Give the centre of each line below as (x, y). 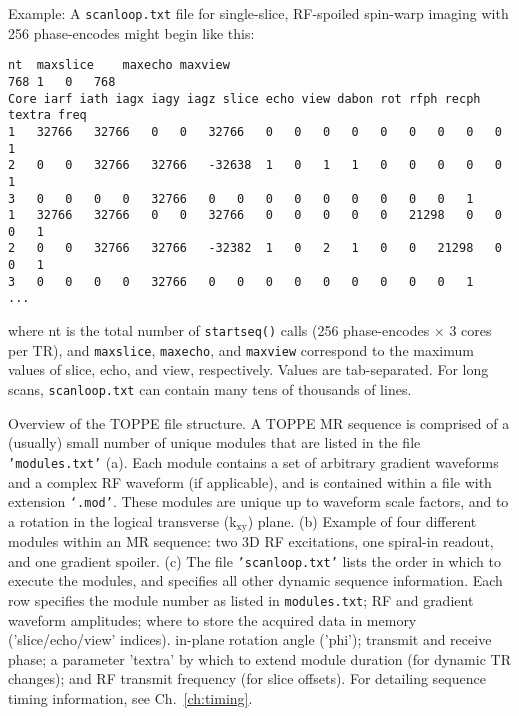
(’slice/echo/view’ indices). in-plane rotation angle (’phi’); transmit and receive (250, 639)
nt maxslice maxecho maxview (119, 65)
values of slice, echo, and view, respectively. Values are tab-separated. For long (248, 369)
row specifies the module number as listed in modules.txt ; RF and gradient (241, 600)
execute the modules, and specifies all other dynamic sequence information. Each (255, 580)
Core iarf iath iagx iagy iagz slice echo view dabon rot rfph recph (244, 98)
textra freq (47, 115)
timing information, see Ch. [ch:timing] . (130, 698)
